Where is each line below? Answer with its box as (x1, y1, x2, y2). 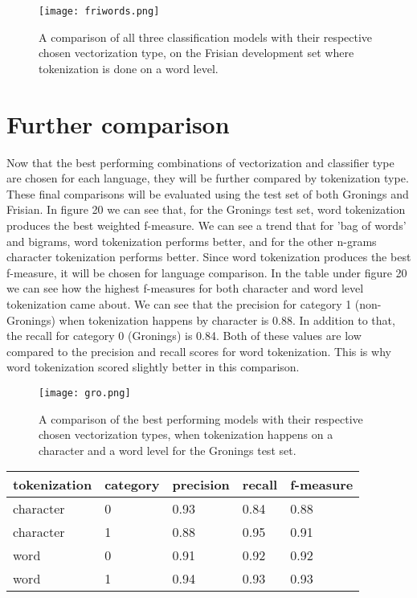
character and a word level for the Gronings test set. (39, 441, 296, 458)
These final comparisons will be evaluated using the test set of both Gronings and (6, 185, 409, 202)
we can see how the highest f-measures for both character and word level (6, 280, 364, 297)
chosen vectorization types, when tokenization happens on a (39, 426, 333, 443)
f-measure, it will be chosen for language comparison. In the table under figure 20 (6, 264, 407, 281)
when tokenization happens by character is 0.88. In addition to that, (59, 311, 395, 328)
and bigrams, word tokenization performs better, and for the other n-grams (6, 232, 377, 249)
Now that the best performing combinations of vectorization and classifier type (6, 154, 395, 170)
